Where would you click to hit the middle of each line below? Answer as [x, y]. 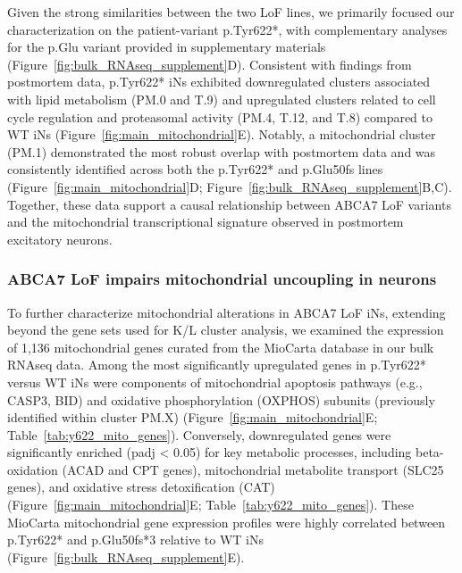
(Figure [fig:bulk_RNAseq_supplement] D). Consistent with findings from [210, 64]
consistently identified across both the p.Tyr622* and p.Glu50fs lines [195, 169]
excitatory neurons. [60, 239]
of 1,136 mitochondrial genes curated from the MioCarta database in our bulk [221, 347]
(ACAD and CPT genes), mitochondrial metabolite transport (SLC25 [253, 469]
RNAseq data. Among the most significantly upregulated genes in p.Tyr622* [217, 365]
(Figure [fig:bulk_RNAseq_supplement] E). [126, 556]
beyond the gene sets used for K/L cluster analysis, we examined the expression [226, 330]
